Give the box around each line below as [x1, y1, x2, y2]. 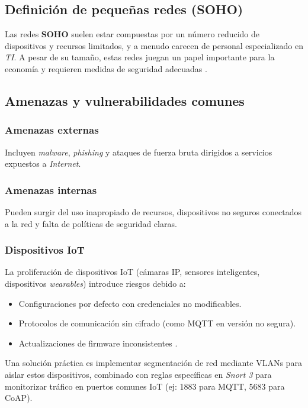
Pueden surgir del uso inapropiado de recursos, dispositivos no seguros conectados [5, 205, 301, 218]
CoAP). [5, 391, 33, 404]
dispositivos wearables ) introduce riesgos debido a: [5, 277, 186, 289]
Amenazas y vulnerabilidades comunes [5, 91, 245, 109]
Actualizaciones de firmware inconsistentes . [18, 336, 178, 349]
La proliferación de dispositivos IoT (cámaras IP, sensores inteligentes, [5, 265, 260, 278]
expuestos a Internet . [5, 157, 81, 170]
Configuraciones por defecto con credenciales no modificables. [18, 297, 242, 309]
